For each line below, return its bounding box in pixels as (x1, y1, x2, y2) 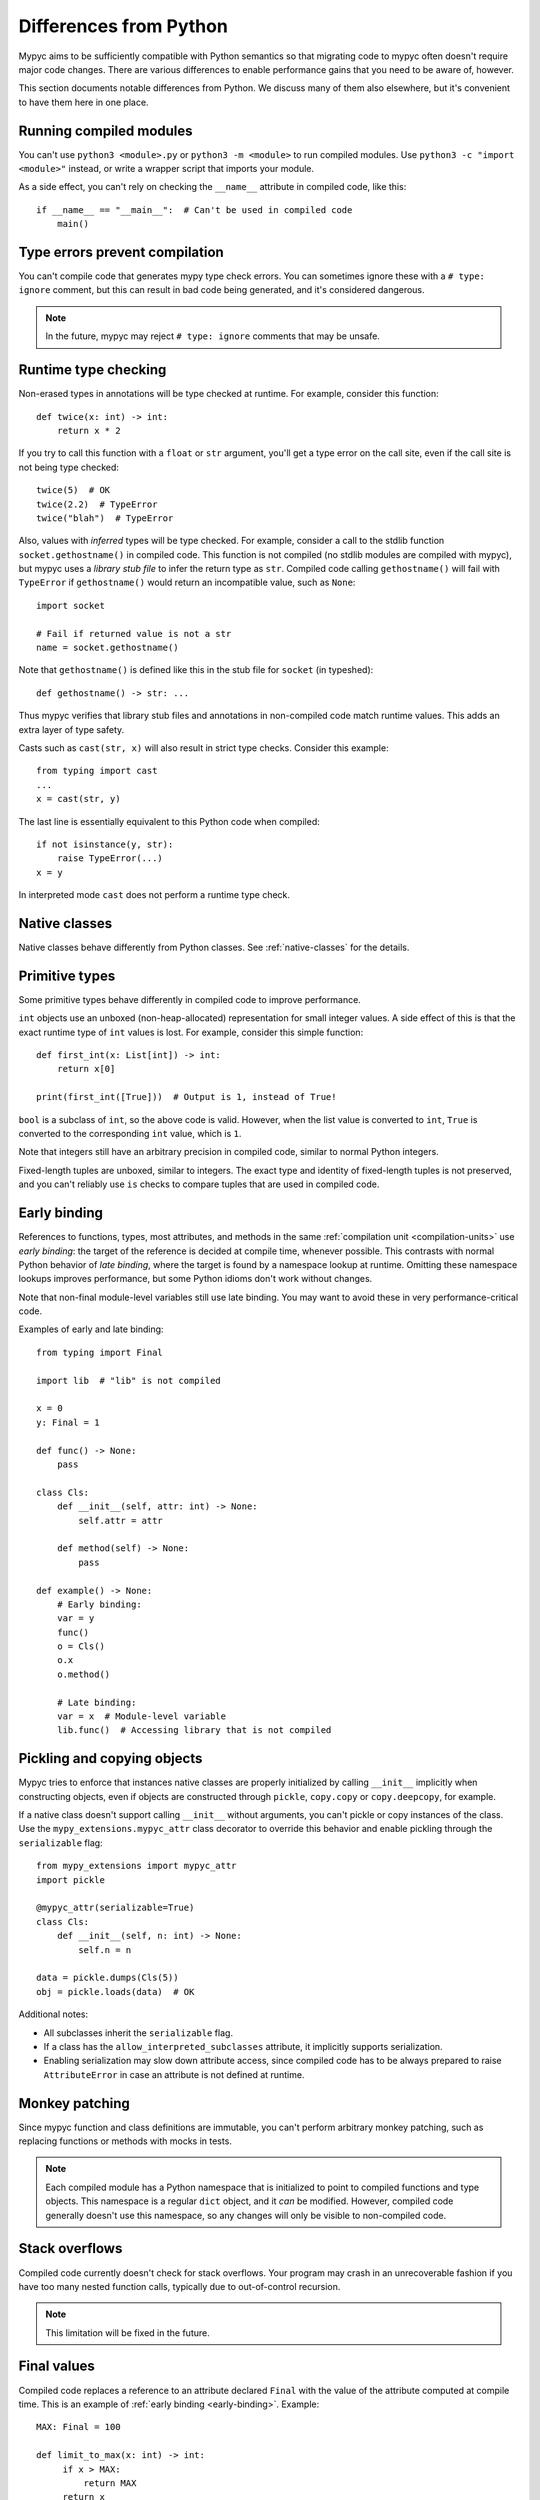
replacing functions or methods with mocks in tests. (18, 2135, 232, 2147)
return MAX (83, 2477, 137, 2489)
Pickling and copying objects (18, 1750, 203, 1767)
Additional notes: (18, 2008, 89, 2020)
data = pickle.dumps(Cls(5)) (36, 1972, 179, 1984)
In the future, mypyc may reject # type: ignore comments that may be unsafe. (45, 330, 380, 342)
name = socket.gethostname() (36, 642, 179, 654)
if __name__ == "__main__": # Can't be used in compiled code (36, 204, 353, 215)
